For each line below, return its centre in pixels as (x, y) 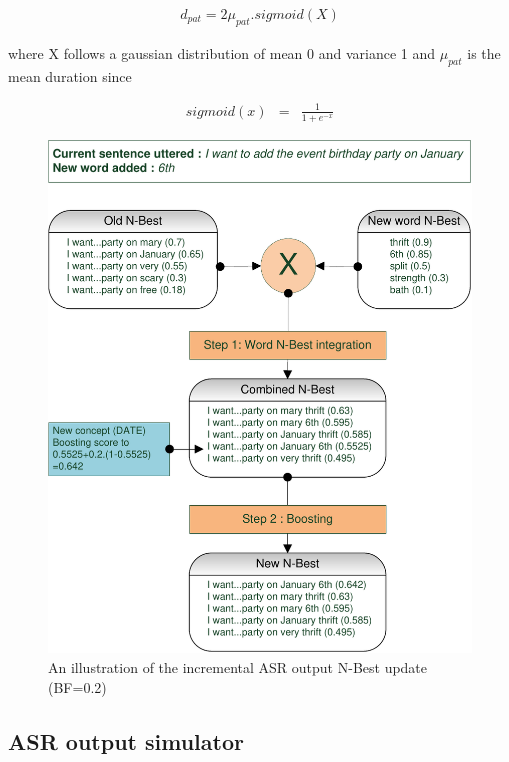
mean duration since (70, 75)
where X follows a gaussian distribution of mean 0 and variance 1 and (222, 52)
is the (484, 52)
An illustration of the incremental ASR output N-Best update (238, 667)
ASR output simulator (126, 740)
